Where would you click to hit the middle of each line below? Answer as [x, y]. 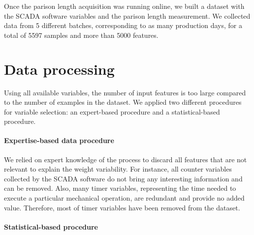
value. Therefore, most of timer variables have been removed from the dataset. [122, 207]
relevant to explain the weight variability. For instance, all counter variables [118, 169]
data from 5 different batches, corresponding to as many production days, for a [123, 25]
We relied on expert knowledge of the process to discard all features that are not [126, 159]
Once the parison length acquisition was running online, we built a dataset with [124, 6]
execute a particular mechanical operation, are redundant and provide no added [124, 198]
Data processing [59, 69]
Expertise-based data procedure [59, 140]
